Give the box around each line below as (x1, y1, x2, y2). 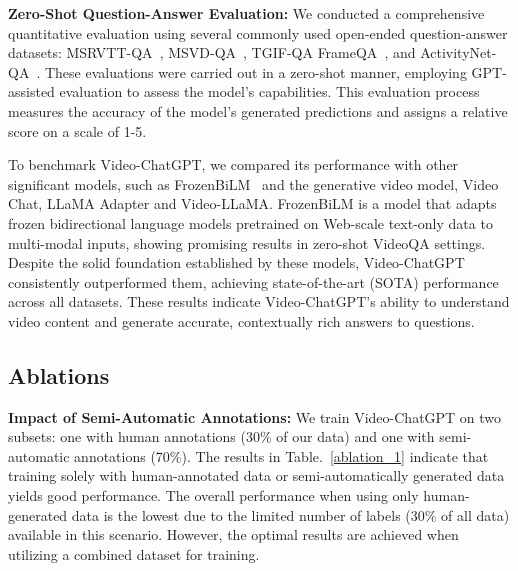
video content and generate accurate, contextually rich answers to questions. (8, 310, 475, 331)
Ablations (8, 359, 110, 390)
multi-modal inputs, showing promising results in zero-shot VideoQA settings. (8, 232, 486, 253)
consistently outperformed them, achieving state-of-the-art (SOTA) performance (8, 271, 499, 292)
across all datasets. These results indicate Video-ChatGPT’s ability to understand (8, 291, 510, 312)
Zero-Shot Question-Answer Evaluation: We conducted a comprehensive (8, 3, 485, 23)
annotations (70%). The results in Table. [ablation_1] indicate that (74, 445, 489, 466)
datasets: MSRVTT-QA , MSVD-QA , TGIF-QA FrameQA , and (8, 42, 416, 63)
